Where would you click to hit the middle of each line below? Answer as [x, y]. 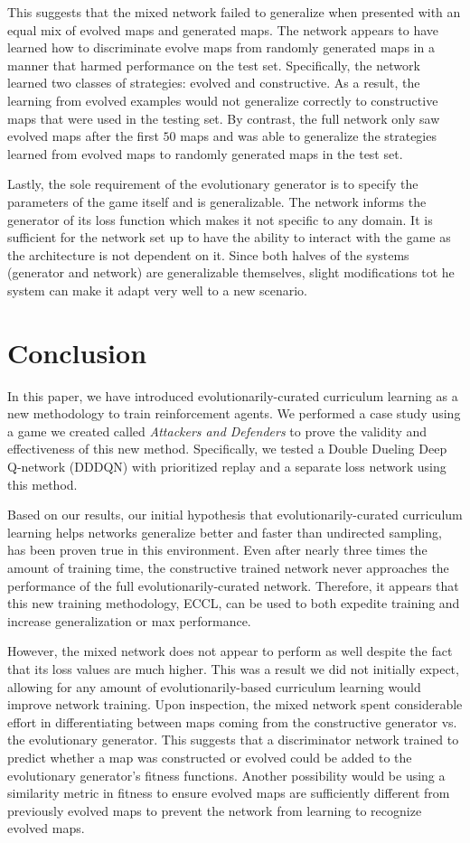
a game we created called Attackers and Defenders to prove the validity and [217, 431]
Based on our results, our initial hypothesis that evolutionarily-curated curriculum [235, 515]
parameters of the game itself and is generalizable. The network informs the [217, 201]
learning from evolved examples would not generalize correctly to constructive [223, 100]
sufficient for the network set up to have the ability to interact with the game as [229, 237]
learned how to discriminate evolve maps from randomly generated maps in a [221, 47]
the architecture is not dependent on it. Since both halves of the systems [208, 254]
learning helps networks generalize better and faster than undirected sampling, [225, 532]
